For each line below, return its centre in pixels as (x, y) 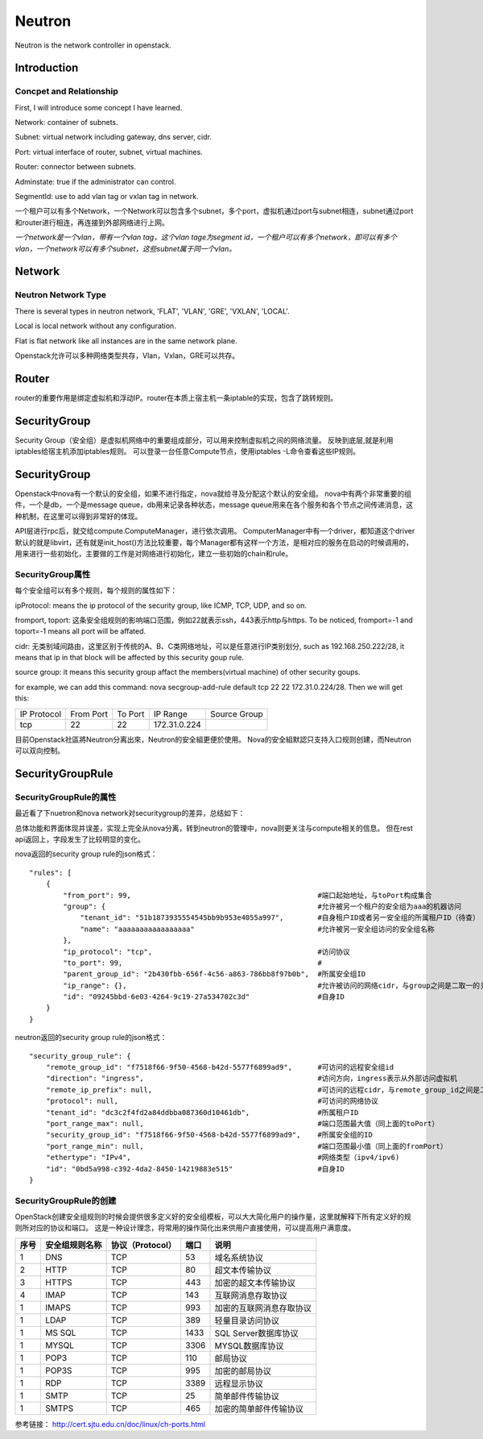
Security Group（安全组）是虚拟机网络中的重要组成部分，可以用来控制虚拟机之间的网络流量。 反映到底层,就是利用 (204, 440)
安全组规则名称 (74, 1245)
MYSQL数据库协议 (249, 1345)
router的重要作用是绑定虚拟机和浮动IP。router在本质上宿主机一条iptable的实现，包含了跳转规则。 (176, 397)
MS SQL (61, 1333)
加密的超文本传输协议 (255, 1283)
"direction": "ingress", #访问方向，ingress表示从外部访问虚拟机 (252, 1079)
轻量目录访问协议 (247, 1320)
